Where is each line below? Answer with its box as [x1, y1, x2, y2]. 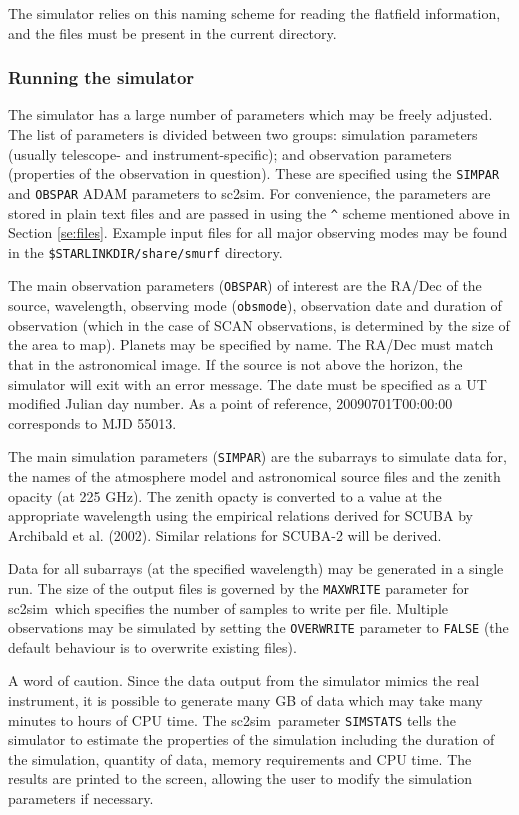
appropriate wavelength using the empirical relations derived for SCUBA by [8, 505, 473, 526]
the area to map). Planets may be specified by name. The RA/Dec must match [8, 334, 494, 355]
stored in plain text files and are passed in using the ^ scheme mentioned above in [8, 202, 510, 223]
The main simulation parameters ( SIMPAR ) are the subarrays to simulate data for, [8, 446, 507, 467]
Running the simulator [8, 65, 195, 90]
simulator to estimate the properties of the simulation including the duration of [8, 729, 495, 750]
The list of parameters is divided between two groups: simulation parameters [8, 124, 478, 144]
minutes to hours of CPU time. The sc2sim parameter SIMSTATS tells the [8, 709, 456, 730]
